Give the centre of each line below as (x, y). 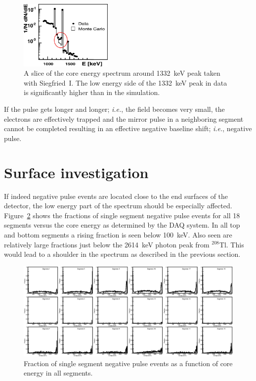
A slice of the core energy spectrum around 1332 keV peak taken (122, 73)
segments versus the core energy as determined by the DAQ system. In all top (122, 225)
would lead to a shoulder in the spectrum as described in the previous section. (122, 254)
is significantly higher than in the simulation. (92, 92)
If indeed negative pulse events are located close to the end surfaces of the (116, 196)
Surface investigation (76, 172)
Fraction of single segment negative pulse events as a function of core (128, 363)
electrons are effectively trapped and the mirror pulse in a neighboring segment (124, 119)
